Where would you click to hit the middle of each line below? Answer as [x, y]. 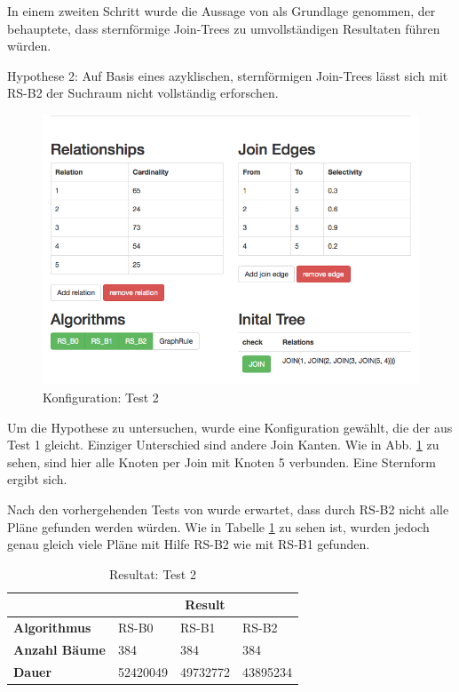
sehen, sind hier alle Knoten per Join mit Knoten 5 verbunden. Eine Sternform [222, 461]
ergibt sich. [37, 479]
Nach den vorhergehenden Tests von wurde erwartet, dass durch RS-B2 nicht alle [228, 509]
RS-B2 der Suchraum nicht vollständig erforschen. [143, 93]
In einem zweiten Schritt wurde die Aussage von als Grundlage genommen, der [222, 11]
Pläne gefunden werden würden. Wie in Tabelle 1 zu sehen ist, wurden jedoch [218, 526]
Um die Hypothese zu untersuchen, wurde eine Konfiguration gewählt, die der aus [230, 427]
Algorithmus [52, 628]
